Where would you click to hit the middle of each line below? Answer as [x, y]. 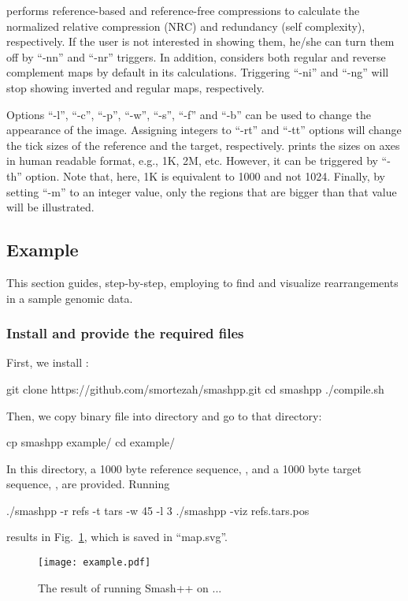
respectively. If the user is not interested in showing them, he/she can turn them [200, 41]
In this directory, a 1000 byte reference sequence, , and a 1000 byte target [184, 468]
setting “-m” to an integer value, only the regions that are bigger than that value [202, 191]
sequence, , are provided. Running [88, 484]
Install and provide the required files [125, 333]
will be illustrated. [50, 207]
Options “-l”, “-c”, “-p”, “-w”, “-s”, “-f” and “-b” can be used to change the [189, 114]
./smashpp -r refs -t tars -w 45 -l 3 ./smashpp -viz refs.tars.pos [158, 510]
